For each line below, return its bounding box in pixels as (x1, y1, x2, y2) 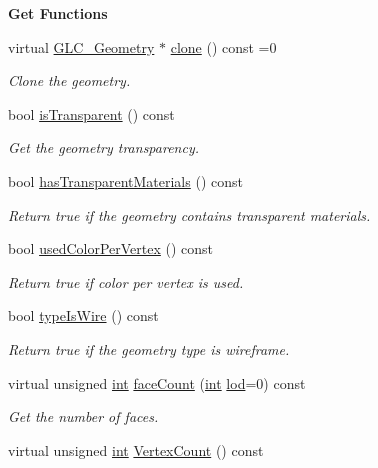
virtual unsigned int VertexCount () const (8, 439, 264, 460)
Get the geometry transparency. (8, 137, 200, 158)
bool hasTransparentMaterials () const (8, 170, 243, 191)
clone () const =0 (170, 36, 277, 57)
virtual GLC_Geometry (8, 36, 155, 57)
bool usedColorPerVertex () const (8, 238, 214, 259)
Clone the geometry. (8, 70, 131, 91)
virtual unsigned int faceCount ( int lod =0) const (8, 372, 306, 393)
